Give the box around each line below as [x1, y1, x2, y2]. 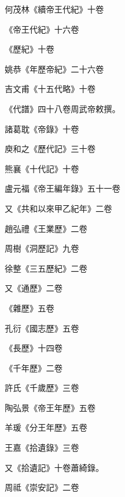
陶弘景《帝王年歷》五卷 [5, 401, 96, 413]
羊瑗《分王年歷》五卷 [5, 421, 87, 434]
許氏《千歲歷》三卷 [5, 381, 79, 394]
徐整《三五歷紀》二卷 [5, 262, 87, 274]
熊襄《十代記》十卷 [5, 162, 79, 174]
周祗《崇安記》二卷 [5, 481, 79, 493]
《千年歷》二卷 [5, 361, 63, 374]
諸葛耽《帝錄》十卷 [5, 122, 79, 135]
